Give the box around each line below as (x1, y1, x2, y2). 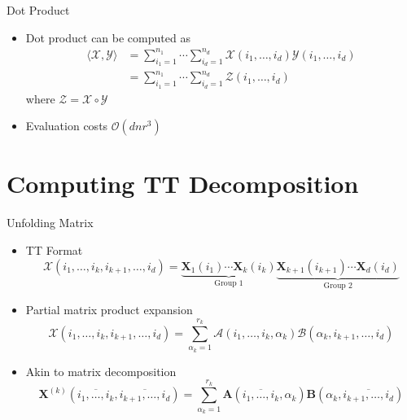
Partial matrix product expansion (25, 301, 193, 317)
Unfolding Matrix (7, 214, 94, 231)
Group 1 (214, 279, 243, 288)
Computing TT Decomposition (7, 167, 359, 200)
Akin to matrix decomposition (25, 362, 177, 379)
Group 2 (323, 282, 352, 291)
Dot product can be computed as (25, 28, 190, 46)
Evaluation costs (25, 117, 108, 134)
